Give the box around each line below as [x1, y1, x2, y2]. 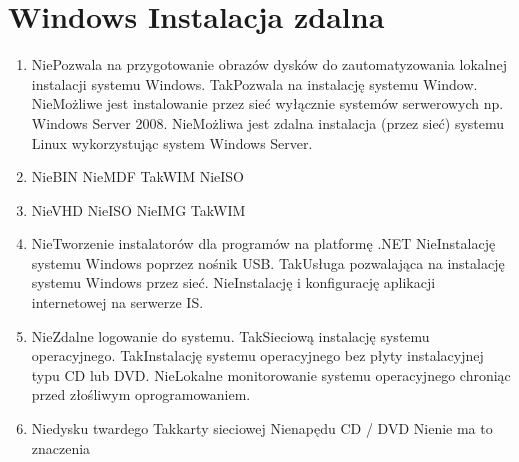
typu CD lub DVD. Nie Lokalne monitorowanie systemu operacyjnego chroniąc [31, 364, 511, 385]
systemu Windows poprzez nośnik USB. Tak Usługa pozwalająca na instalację [31, 252, 505, 273]
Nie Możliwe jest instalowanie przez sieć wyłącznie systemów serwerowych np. [31, 93, 504, 114]
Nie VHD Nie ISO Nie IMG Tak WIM [31, 199, 246, 220]
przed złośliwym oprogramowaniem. [31, 384, 251, 405]
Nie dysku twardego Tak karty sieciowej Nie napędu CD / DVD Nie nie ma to [31, 418, 493, 439]
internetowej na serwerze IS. [31, 292, 204, 313]
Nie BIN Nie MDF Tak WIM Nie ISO [31, 166, 245, 187]
